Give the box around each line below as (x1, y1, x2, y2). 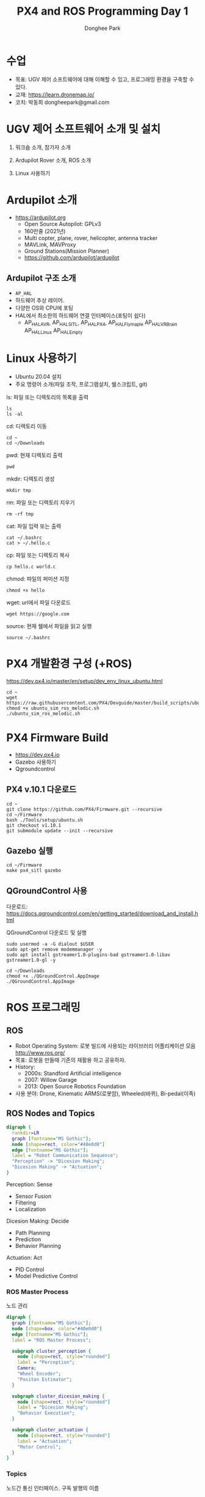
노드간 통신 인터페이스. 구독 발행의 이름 (6, 1484, 99, 1492)
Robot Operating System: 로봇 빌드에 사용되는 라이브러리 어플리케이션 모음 (15, 1042, 196, 1049)
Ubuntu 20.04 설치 (15, 372, 62, 380)
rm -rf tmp (6, 511, 34, 517)
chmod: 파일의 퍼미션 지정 (6, 575, 70, 582)
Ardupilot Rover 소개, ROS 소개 (15, 156, 92, 164)
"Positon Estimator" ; (17, 1376, 72, 1382)
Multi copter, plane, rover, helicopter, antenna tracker (24, 234, 158, 242)
